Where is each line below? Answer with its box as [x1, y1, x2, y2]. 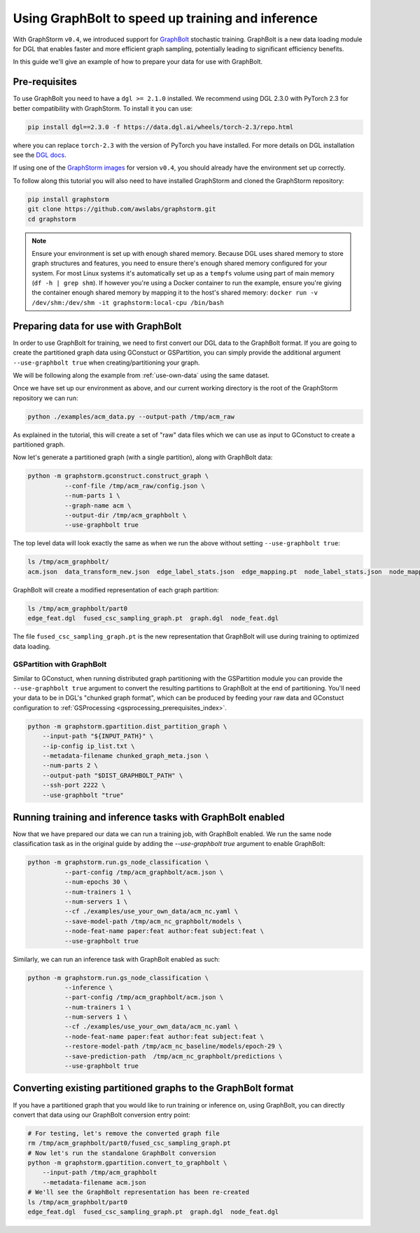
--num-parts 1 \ [64, 491, 120, 500]
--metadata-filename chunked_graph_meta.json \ [42, 751, 209, 760]
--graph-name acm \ [64, 501, 132, 510]
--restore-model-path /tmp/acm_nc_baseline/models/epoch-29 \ [64, 1042, 283, 1051]
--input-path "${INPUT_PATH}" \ [42, 733, 154, 740]
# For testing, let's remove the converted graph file [27, 1129, 220, 1137]
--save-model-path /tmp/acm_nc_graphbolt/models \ [64, 917, 242, 925]
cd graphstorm [27, 214, 76, 223]
